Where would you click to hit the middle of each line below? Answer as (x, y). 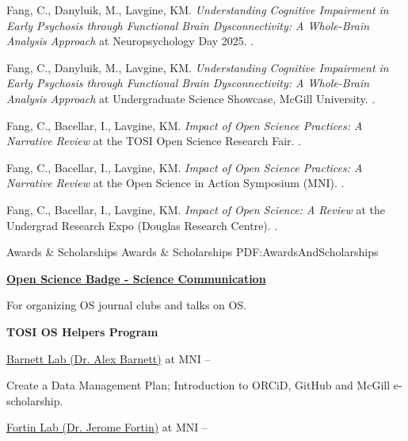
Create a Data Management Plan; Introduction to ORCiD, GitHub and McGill (198, 385)
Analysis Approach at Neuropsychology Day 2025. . (130, 41)
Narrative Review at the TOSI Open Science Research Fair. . (154, 141)
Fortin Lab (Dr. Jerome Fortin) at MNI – (107, 427)
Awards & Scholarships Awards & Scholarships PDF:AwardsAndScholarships (193, 252)
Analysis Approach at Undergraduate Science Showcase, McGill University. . (191, 98)
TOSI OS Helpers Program (82, 331)
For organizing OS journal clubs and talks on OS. (127, 305)
